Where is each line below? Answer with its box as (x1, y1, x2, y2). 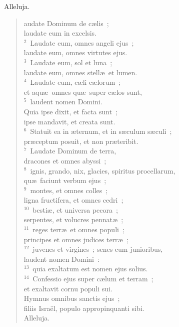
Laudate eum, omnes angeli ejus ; (30, 37, 134, 48)
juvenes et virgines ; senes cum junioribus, (32, 244, 163, 254)
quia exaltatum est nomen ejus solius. (32, 263, 148, 274)
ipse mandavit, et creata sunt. (23, 116, 115, 126)
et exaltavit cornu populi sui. (23, 283, 112, 293)
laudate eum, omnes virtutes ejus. (23, 47, 127, 58)
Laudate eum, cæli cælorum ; (30, 77, 121, 87)
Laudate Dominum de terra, (30, 145, 116, 156)
